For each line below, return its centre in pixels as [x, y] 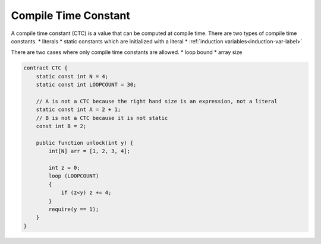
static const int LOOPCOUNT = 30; [86, 85]
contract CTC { [45, 68]
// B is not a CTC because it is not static [102, 118]
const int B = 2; [61, 126]
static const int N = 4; [72, 76]
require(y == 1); [74, 209]
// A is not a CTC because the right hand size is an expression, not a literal [157, 101]
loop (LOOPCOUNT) [74, 176]
